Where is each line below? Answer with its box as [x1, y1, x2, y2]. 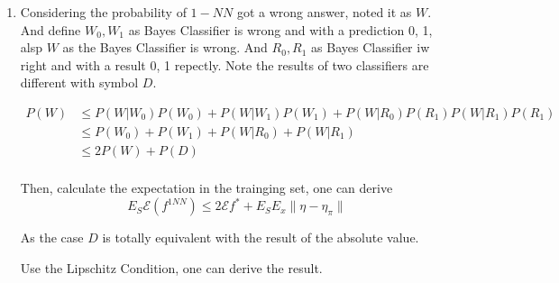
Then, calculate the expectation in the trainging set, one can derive [20, 178, 393, 197]
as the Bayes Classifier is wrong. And [62, 38, 268, 57]
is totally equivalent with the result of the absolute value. [102, 228, 419, 247]
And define [20, 20, 81, 39]
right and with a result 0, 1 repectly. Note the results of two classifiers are [20, 55, 429, 74]
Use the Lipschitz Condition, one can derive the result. [20, 258, 323, 277]
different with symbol [20, 73, 139, 92]
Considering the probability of [20, 3, 187, 21]
